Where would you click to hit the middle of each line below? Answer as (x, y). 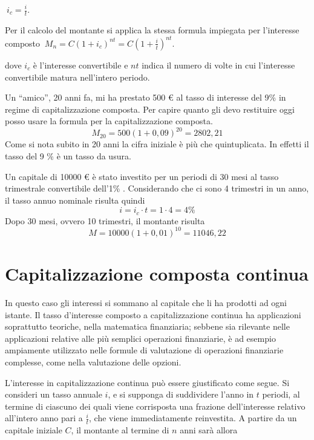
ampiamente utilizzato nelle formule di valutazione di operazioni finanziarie (144, 350)
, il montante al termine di (120, 430)
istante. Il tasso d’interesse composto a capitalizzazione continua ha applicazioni (153, 314)
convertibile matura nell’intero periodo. (77, 77)
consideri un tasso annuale (54, 394)
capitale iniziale (34, 430)
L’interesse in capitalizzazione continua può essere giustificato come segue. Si (147, 382)
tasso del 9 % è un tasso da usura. (68, 155)
